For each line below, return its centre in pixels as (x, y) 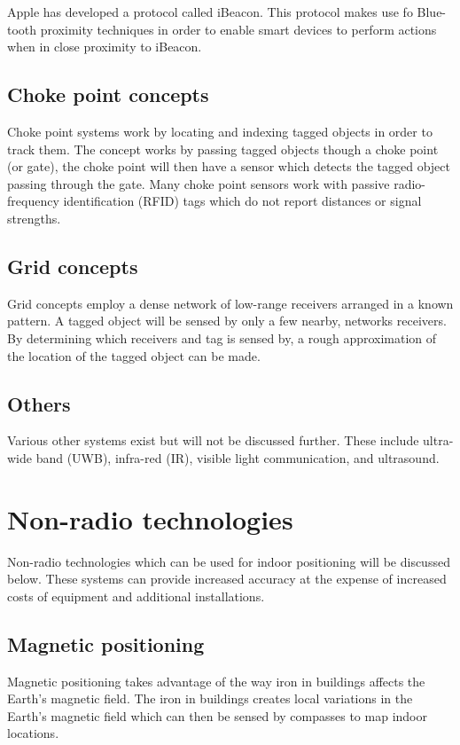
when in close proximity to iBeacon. (105, 47)
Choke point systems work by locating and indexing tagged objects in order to (220, 131)
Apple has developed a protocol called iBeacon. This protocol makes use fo (210, 12)
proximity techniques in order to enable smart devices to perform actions (238, 29)
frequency (33, 201)
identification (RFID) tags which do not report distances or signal (242, 201)
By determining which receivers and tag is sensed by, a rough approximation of (222, 337)
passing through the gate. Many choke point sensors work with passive (199, 183)
